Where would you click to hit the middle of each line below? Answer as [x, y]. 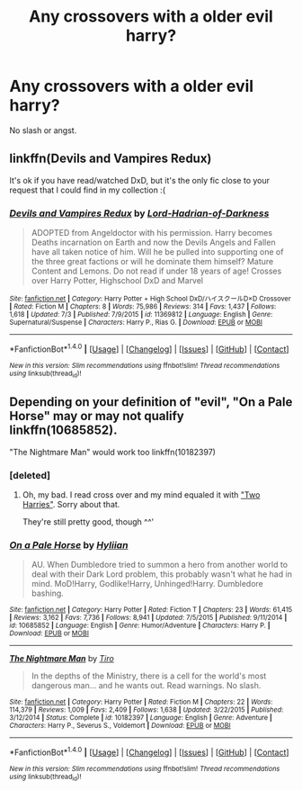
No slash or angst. [43, 130]
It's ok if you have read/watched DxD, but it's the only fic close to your [140, 180]
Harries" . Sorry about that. [71, 505]
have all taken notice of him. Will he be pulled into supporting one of [157, 252]
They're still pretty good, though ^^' [88, 522]
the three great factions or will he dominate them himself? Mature [152, 262]
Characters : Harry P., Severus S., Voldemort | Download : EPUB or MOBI [120, 726]
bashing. [48, 593]
